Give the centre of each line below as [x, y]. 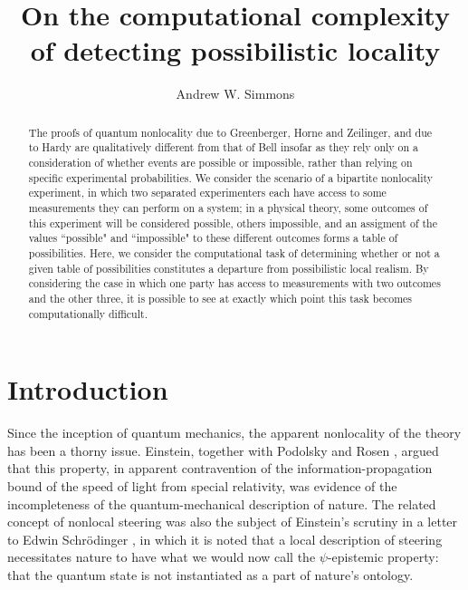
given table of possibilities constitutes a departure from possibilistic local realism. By [229, 268]
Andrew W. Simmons [235, 94]
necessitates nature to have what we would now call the [162, 557]
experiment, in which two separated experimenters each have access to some [207, 193]
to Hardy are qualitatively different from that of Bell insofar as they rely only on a [224, 147]
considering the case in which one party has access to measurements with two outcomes [234, 283]
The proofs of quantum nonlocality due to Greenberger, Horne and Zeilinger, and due [230, 132]
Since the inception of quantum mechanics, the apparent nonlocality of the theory [234, 433]
